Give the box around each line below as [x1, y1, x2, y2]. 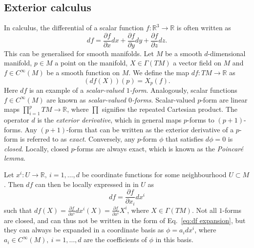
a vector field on [173, 58, 221, 68]
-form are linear [201, 94, 248, 104]
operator [4, 115, 29, 125]
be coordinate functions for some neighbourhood [82, 169, 227, 180]
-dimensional [208, 48, 246, 58]
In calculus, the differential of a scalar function [4, 22, 144, 33]
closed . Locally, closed [4, 143, 69, 153]
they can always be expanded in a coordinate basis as [4, 225, 164, 235]
